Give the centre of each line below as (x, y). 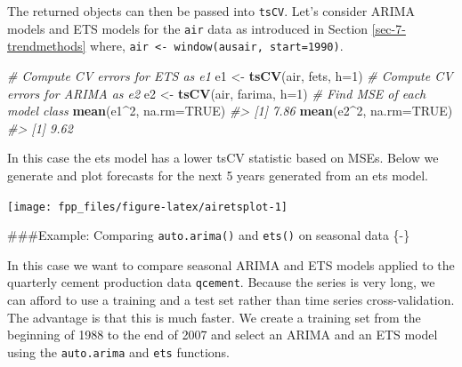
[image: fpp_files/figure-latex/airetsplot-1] (147, 207)
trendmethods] (47, 46)
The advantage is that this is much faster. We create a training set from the (214, 317)
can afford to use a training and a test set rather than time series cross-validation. (231, 300)
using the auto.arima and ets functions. (118, 351)
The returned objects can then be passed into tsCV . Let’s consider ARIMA (211, 11)
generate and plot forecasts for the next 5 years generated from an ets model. (218, 175)
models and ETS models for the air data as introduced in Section (188, 28)
